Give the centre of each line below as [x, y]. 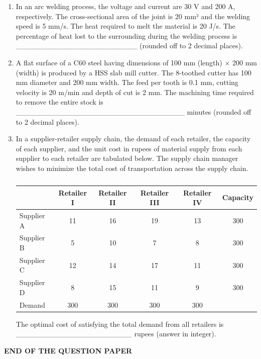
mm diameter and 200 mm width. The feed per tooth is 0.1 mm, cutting [127, 82]
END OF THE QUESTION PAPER [68, 350]
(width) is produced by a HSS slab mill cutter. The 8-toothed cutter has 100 [134, 72]
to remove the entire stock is [59, 102]
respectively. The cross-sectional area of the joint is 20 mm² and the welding [133, 16]
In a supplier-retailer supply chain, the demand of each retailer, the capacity [133, 139]
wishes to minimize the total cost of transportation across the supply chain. [132, 168]
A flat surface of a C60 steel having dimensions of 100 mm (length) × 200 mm [136, 62]
